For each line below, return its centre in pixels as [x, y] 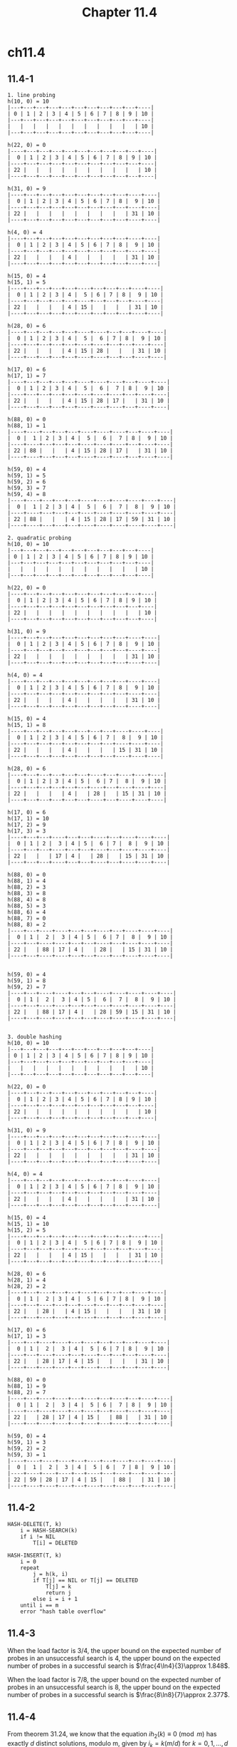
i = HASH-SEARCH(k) [49, 1530]
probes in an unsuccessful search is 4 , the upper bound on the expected [114, 1658]
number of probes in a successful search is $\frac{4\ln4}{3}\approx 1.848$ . [118, 1666]
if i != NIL [38, 1537]
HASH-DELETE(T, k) [35, 1524]
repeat [30, 1568]
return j [58, 1593]
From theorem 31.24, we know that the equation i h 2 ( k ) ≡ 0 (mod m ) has [112, 1735]
